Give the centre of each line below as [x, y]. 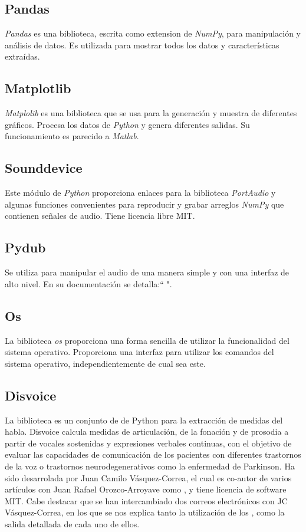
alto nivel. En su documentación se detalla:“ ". [88, 283]
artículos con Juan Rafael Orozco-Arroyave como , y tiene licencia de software [146, 489]
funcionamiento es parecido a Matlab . [72, 136]
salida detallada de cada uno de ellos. [72, 523]
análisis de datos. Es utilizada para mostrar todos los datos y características [142, 45]
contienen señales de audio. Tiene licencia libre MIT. [100, 216]
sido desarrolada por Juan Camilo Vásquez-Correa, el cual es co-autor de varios [148, 477]
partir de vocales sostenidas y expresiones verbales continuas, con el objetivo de [148, 443]
